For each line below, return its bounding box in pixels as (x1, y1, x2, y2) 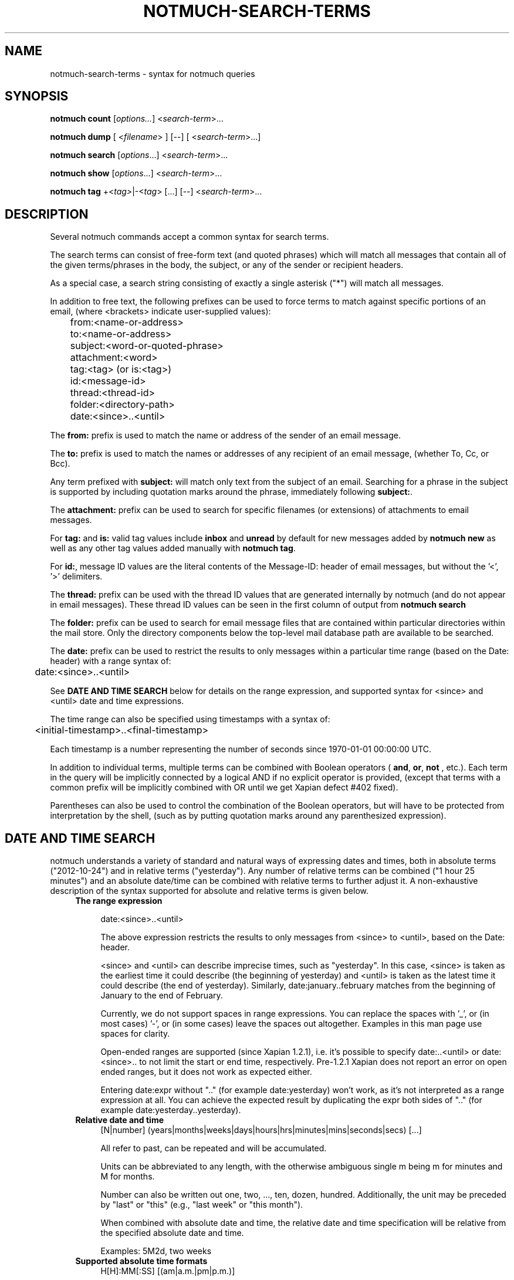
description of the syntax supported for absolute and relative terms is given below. (50, 886, 368, 896)
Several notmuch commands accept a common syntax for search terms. (50, 232, 329, 242)
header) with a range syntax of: (50, 656, 171, 666)
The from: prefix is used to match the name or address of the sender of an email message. (50, 430, 401, 441)
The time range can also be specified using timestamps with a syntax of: (50, 714, 330, 725)
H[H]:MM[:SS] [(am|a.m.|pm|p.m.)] (100, 1266, 235, 1276)
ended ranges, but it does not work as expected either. (100, 1067, 312, 1077)
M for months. (100, 1171, 155, 1182)
